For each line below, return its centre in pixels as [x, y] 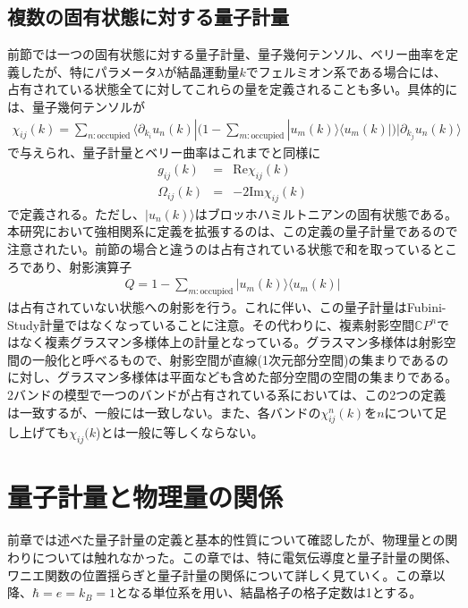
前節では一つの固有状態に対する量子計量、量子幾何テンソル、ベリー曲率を [226, 54]
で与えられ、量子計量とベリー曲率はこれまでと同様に [164, 152]
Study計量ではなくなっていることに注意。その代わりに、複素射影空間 [211, 324]
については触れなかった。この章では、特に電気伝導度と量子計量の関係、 [245, 557]
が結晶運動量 [202, 71]
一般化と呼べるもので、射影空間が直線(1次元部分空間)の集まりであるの [240, 359]
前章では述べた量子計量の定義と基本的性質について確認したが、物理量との [226, 540]
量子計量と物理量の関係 [145, 497]
